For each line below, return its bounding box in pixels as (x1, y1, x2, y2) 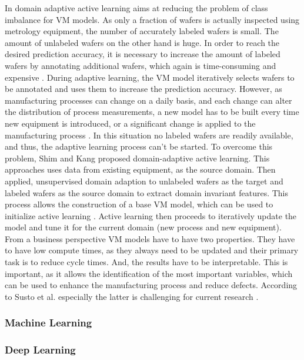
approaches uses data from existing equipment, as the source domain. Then (5, 163, 276, 176)
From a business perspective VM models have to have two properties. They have (5, 232, 295, 245)
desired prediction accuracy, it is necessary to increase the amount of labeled (5, 48, 280, 60)
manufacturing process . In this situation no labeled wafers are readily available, (5, 128, 293, 141)
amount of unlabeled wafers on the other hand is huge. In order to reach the (5, 36, 280, 48)
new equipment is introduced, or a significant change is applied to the (5, 117, 256, 129)
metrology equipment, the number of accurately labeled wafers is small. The (5, 25, 279, 37)
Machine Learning (5, 315, 92, 330)
